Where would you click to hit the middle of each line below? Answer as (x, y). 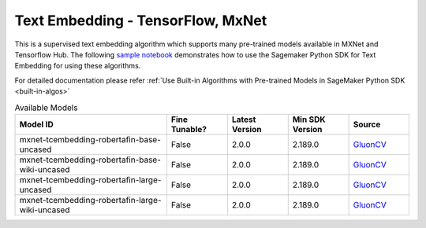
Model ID (37, 124)
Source (367, 124)
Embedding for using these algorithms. (78, 66)
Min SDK (309, 120)
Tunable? (189, 129)
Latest (244, 120)
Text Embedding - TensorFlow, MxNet (141, 20)
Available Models (46, 108)
